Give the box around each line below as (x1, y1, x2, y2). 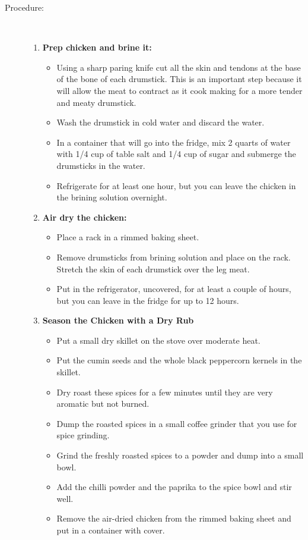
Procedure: (5, 1, 45, 13)
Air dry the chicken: (42, 211, 127, 223)
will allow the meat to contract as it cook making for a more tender (56, 84, 303, 96)
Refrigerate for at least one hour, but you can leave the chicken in (56, 179, 296, 191)
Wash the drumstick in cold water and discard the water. (56, 116, 265, 128)
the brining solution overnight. (56, 191, 167, 203)
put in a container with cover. (56, 524, 165, 536)
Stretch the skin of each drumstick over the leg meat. (56, 262, 250, 275)
